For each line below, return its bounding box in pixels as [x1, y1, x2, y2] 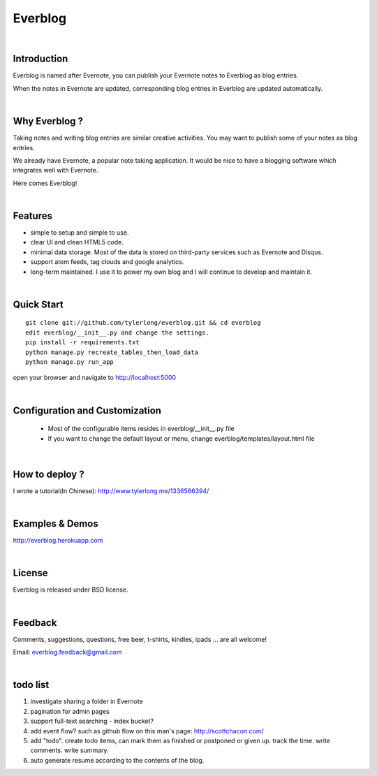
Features [13, 210, 52, 221]
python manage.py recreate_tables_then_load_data [25, 348, 199, 356]
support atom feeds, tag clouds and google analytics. [30, 258, 184, 266]
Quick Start [13, 298, 64, 310]
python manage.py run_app [25, 358, 114, 366]
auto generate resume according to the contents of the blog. [30, 756, 205, 764]
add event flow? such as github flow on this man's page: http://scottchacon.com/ [30, 726, 265, 735]
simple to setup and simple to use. [30, 228, 129, 237]
